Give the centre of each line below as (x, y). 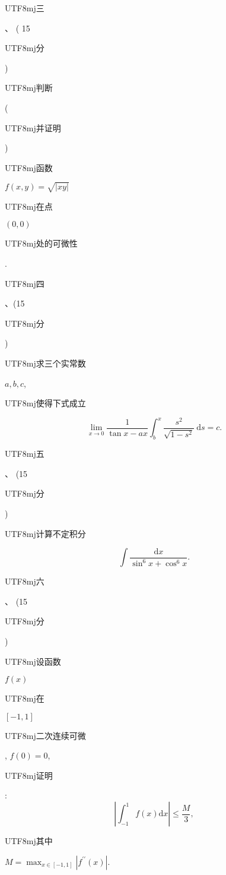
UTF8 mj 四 (25, 283)
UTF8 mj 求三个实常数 (45, 363)
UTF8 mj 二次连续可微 (45, 735)
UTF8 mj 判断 (29, 88)
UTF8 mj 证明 (29, 775)
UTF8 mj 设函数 (33, 661)
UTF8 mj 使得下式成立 (45, 403)
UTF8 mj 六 (25, 581)
